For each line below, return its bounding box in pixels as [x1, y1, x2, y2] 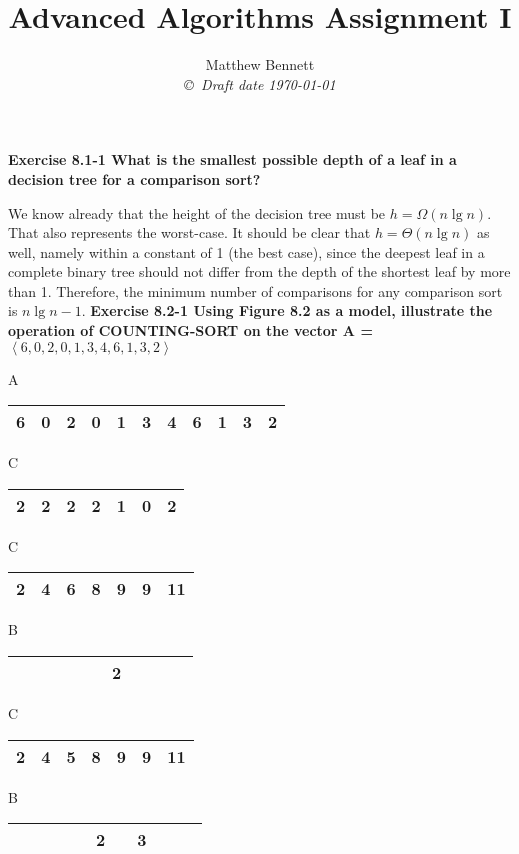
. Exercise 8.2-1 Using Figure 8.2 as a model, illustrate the [81, 300, 493, 321]
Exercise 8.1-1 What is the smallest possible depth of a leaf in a [8, 149, 457, 170]
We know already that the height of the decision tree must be [8, 202, 386, 223]
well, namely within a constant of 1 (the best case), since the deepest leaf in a [8, 241, 485, 262]
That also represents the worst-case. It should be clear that [8, 222, 371, 243]
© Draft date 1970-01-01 [184, 73, 336, 94]
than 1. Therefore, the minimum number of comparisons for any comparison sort [8, 280, 503, 301]
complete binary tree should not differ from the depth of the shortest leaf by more [8, 261, 511, 282]
